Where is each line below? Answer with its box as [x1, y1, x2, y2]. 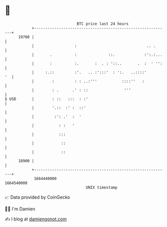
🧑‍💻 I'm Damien [5, 206, 36, 212]
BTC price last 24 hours [76, 21, 129, 26]
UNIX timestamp [86, 185, 118, 190]
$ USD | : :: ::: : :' [5, 96, 89, 102]
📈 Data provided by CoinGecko [5, 194, 70, 200]
